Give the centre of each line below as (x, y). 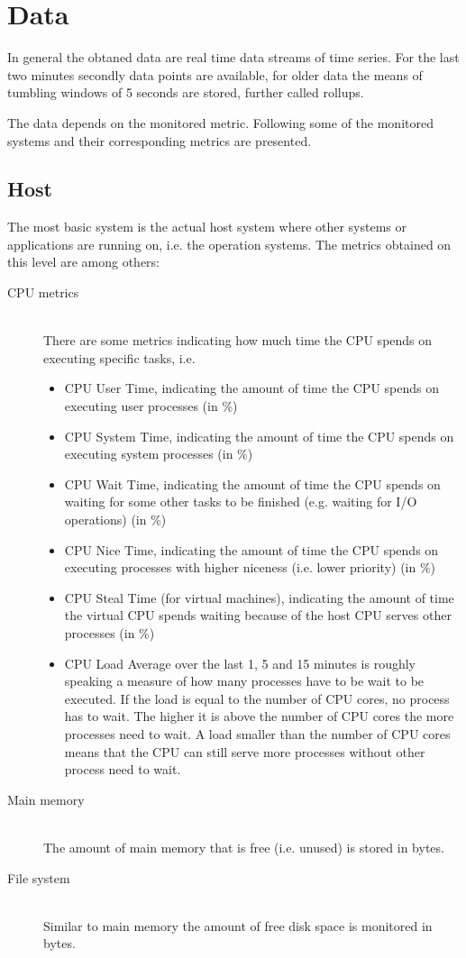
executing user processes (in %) (151, 406)
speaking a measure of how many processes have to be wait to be (244, 681)
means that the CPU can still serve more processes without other (245, 751)
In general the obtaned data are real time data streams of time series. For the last (233, 57)
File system (39, 877)
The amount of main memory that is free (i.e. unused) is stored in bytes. (244, 847)
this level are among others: (83, 262)
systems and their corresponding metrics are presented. (160, 140)
